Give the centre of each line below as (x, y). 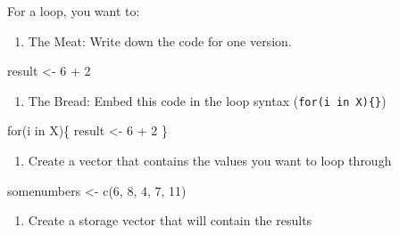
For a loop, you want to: (74, 11)
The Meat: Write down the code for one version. (160, 41)
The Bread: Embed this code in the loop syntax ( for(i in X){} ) (207, 100)
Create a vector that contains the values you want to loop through (210, 161)
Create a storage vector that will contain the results (170, 220)
